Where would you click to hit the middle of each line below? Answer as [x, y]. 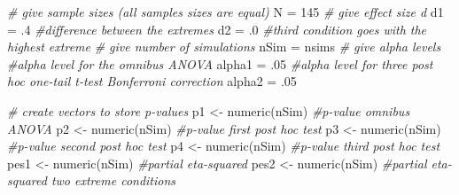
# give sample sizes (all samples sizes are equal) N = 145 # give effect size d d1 [226, 12]
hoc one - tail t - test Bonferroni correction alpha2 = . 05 [152, 81]
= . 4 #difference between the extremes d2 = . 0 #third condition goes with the [217, 29]
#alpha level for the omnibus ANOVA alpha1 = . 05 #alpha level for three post [220, 63]
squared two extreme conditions [92, 180]
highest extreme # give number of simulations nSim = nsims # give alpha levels [224, 47]
